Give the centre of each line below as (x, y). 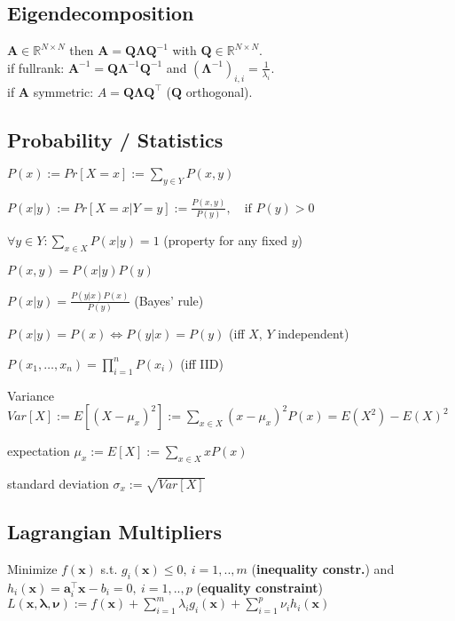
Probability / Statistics (115, 139)
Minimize (32, 568)
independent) (314, 334)
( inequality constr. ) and (323, 568)
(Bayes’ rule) (169, 300)
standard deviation (58, 484)
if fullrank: (36, 67)
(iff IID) (202, 363)
